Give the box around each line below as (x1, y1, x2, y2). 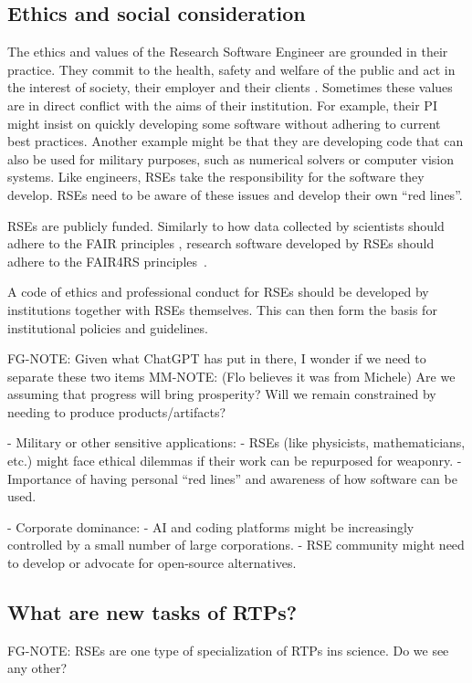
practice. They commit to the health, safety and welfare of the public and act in (7, 59, 456, 79)
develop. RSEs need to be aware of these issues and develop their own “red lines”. (7, 184, 463, 204)
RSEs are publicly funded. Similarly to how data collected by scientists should (7, 215, 445, 235)
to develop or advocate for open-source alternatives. (7, 553, 297, 573)
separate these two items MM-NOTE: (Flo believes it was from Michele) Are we (7, 366, 456, 385)
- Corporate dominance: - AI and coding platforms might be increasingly (7, 517, 414, 536)
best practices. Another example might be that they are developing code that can (7, 131, 464, 151)
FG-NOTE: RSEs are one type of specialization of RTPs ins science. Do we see (7, 640, 449, 659)
